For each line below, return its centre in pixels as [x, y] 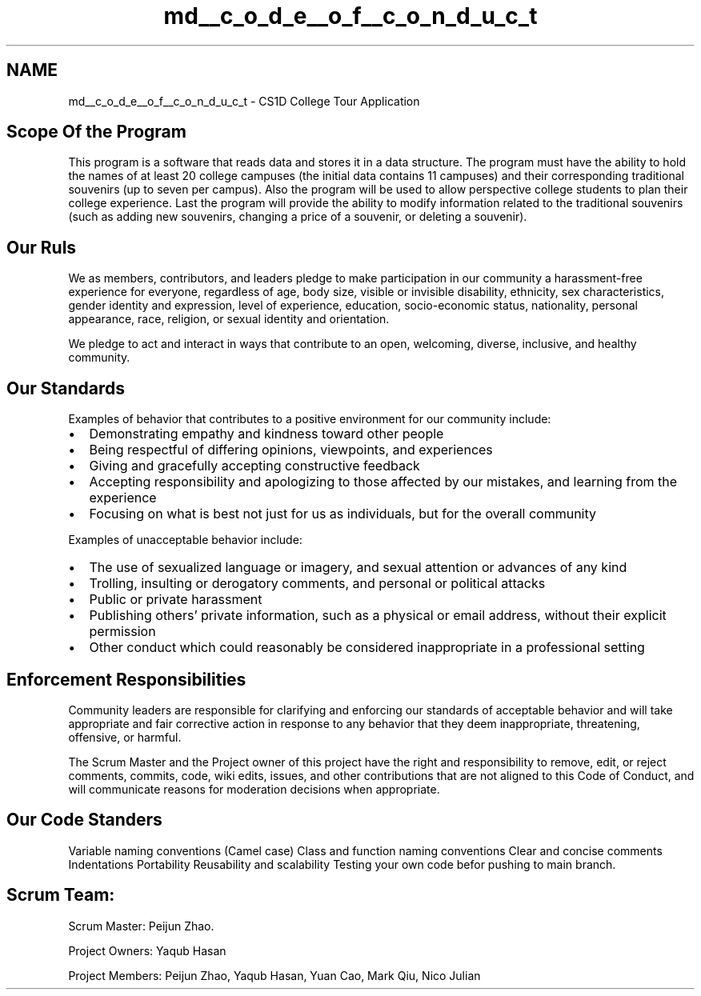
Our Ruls [42, 247]
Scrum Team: [61, 895]
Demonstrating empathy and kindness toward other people [266, 434]
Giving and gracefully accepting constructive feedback [254, 466]
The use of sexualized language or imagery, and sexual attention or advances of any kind [358, 568]
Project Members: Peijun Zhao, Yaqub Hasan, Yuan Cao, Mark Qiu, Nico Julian [274, 975]
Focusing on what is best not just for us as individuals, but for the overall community [343, 514]
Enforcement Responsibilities [126, 679]
